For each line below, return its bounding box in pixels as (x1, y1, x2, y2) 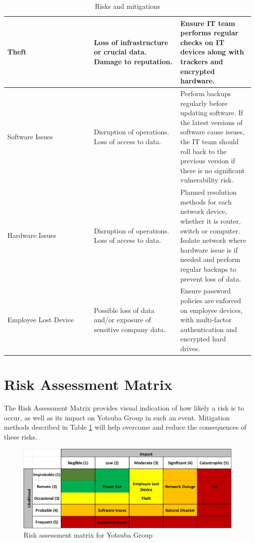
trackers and (180, 56, 223, 66)
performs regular (180, 27, 238, 38)
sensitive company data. (94, 324, 166, 334)
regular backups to (180, 263, 236, 274)
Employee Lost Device (7, 314, 74, 325)
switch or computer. (180, 225, 240, 235)
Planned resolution (180, 187, 237, 197)
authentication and (180, 324, 237, 334)
